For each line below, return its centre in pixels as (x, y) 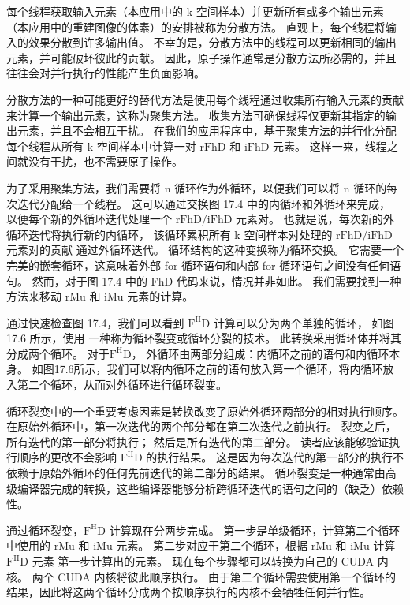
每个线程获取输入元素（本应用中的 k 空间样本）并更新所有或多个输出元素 (195, 11)
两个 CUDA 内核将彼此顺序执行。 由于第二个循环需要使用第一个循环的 (214, 576)
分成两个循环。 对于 (58, 353)
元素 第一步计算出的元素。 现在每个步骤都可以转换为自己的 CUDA (203, 561)
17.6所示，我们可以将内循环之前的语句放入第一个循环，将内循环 (218, 369)
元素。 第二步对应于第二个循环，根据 (212, 545)
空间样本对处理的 (288, 234)
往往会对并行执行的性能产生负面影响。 (106, 73)
